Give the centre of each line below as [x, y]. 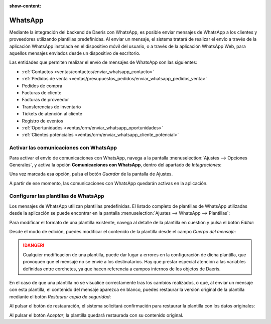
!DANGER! [34, 245]
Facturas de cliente [42, 93]
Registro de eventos [43, 121]
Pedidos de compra [42, 86]
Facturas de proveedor [45, 100]
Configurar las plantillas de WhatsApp [57, 196]
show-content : [25, 6]
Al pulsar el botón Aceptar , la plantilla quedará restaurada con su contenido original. [96, 315]
